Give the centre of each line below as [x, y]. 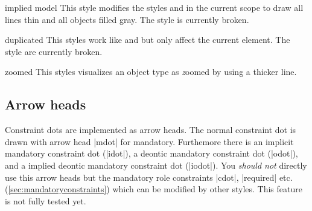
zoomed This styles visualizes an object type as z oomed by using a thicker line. [151, 72]
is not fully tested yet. [46, 200]
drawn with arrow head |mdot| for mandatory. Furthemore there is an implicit [149, 141]
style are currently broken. [54, 51]
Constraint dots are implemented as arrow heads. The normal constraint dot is [151, 130]
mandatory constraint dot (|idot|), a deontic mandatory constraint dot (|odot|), [151, 153]
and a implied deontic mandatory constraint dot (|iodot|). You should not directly [156, 165]
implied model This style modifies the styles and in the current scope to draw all [154, 7]
